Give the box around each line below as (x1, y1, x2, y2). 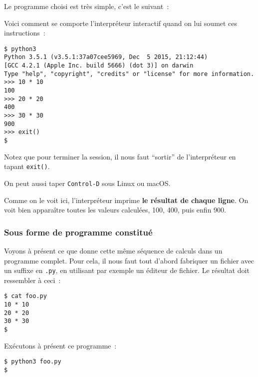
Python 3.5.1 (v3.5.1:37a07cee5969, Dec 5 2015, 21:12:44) (4, 53, 208, 61)
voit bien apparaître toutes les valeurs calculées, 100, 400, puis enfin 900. (4, 204, 226, 215)
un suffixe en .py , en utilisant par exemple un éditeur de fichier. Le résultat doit (4, 265, 250, 275)
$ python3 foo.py (4, 358, 61, 365)
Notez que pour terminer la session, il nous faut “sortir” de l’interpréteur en (4, 151, 236, 161)
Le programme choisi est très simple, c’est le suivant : (4, 1, 169, 11)
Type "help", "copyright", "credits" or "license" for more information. (4, 70, 255, 77)
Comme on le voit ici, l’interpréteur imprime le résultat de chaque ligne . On (4, 194, 249, 205)
